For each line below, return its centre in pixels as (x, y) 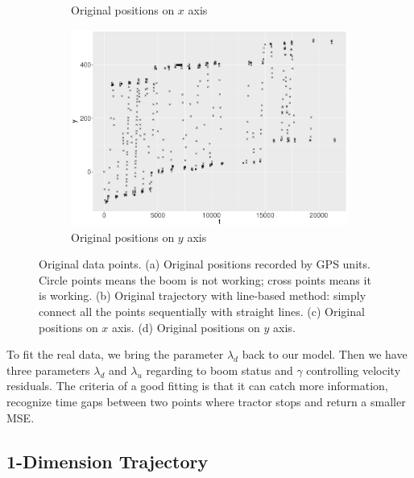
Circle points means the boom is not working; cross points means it (205, 279)
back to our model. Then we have (325, 354)
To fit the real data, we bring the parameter (115, 354)
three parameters (48, 370)
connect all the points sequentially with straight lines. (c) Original (202, 312)
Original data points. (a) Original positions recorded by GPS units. (205, 264)
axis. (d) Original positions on (186, 327)
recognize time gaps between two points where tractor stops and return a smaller (206, 401)
